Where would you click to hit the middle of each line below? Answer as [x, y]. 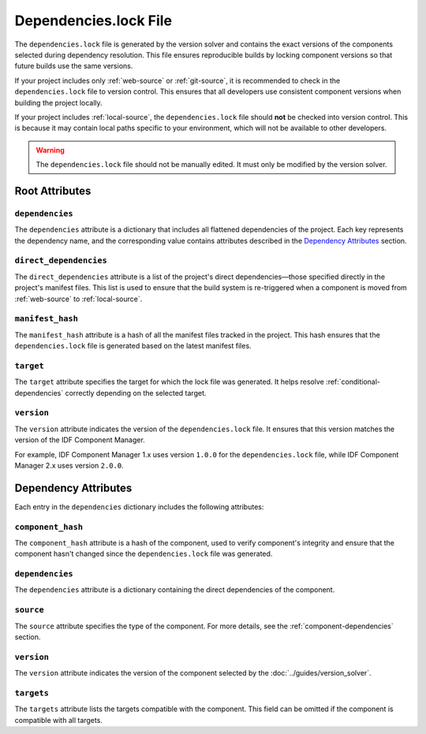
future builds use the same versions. [74, 66]
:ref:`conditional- [353, 382]
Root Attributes [53, 190]
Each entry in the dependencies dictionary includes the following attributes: [139, 507]
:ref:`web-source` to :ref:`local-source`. [78, 299]
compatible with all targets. [58, 720]
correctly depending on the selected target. [136, 393]
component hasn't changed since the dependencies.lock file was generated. [144, 554]
